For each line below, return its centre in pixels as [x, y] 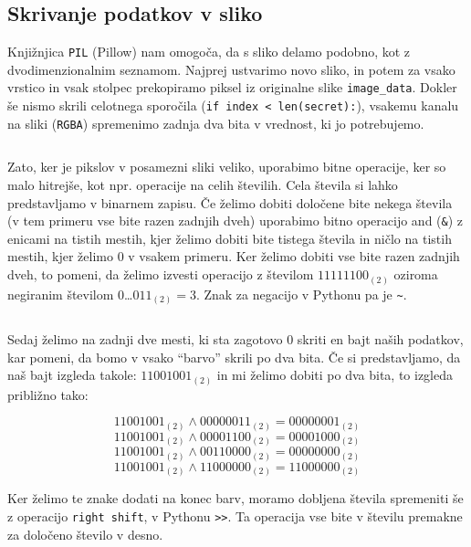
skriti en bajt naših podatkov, [380, 339]
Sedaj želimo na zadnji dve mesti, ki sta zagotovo [145, 339]
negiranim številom [61, 294]
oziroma [416, 274]
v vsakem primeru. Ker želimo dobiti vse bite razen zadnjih [294, 256]
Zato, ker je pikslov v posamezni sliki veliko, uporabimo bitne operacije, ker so [227, 167]
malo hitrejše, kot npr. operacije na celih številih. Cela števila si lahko [203, 185]
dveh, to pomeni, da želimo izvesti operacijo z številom [161, 274]
